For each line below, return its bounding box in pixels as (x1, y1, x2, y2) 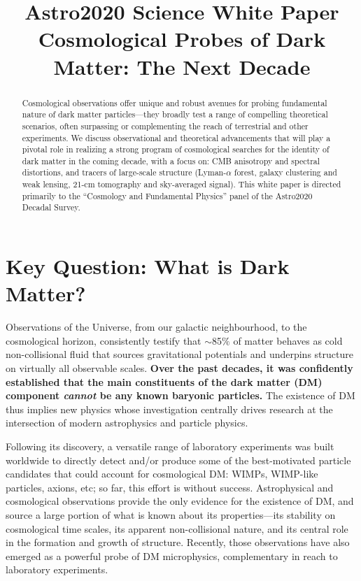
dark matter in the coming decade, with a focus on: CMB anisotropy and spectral (22, 155, 320, 166)
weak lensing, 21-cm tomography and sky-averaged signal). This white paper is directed (22, 178, 341, 190)
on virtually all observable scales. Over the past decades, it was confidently (6, 361, 353, 375)
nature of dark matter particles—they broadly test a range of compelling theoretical (22, 108, 328, 120)
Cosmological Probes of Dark (38, 24, 326, 53)
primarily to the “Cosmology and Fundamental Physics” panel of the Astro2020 (22, 189, 313, 201)
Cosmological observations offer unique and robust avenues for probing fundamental (22, 96, 327, 108)
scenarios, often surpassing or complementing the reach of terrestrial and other (22, 120, 309, 131)
